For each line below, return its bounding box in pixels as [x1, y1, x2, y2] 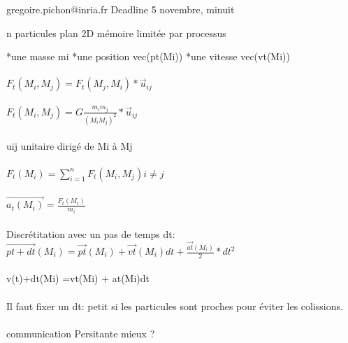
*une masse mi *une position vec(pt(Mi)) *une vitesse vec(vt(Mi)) [6, 49, 290, 64]
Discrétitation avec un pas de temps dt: [6, 226, 175, 241]
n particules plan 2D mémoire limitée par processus [6, 25, 226, 40]
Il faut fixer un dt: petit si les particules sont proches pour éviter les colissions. [6, 298, 343, 313]
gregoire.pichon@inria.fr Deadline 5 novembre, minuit [6, 2, 235, 16]
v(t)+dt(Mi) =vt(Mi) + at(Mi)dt [6, 271, 150, 286]
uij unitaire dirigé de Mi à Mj [6, 139, 133, 153]
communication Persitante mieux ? [6, 325, 155, 340]
